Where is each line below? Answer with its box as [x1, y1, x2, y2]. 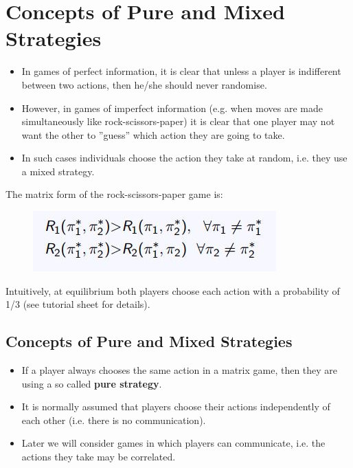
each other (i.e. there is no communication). [21, 412, 206, 427]
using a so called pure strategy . [21, 376, 162, 390]
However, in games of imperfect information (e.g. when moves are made [21, 100, 323, 115]
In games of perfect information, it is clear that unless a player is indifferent [21, 64, 341, 78]
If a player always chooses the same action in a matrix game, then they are [21, 363, 338, 377]
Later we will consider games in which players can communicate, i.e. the [21, 436, 326, 450]
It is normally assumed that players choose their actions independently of [21, 399, 330, 414]
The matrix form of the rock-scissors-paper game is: [5, 187, 223, 201]
